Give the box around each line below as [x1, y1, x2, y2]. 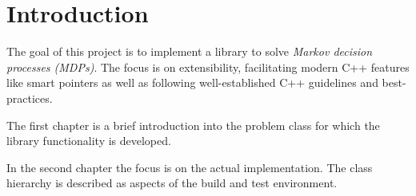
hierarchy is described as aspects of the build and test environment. [6, 174, 338, 191]
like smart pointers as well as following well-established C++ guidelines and [6, 74, 378, 91]
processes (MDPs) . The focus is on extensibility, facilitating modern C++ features [6, 58, 410, 75]
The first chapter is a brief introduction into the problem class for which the [6, 116, 380, 133]
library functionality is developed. [6, 132, 171, 149]
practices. [6, 89, 53, 106]
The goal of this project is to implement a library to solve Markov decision [6, 43, 373, 60]
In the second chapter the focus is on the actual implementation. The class [6, 159, 373, 175]
